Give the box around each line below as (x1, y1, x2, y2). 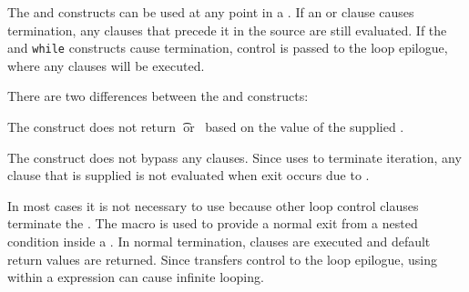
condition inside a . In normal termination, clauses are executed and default (7, 232, 431, 250)
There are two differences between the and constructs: (7, 86, 309, 106)
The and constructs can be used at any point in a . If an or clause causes (7, 3, 414, 21)
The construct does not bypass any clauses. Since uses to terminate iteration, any (7, 147, 462, 166)
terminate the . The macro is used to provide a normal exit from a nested (7, 214, 418, 233)
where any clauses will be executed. (7, 55, 205, 75)
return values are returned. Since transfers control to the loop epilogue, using (7, 249, 437, 268)
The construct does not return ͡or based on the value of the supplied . (7, 117, 404, 136)
